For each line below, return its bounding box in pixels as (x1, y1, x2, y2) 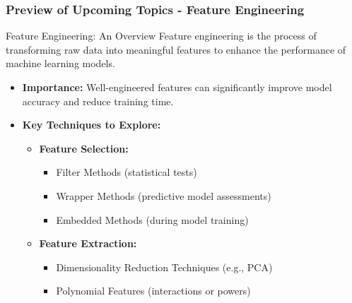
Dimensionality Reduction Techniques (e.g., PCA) (56, 259, 273, 274)
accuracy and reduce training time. (22, 93, 174, 108)
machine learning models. (6, 56, 115, 71)
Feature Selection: (39, 141, 129, 155)
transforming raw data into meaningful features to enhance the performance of (6, 42, 346, 57)
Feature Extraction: (39, 236, 137, 251)
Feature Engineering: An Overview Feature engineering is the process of (6, 28, 317, 43)
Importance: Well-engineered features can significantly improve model (22, 80, 332, 94)
